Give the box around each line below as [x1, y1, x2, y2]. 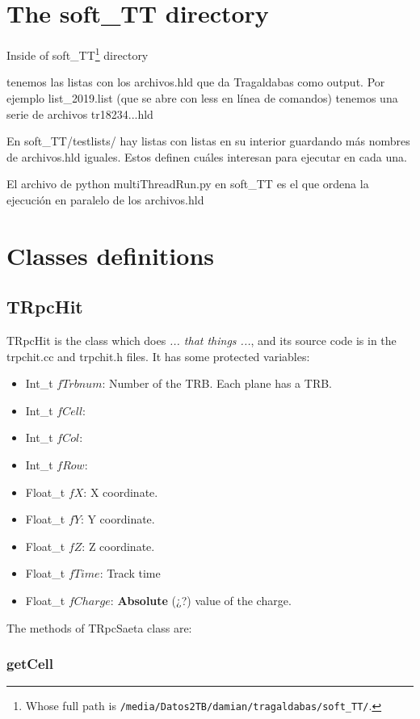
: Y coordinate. [80, 511, 155, 528]
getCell [6, 654, 53, 674]
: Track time [99, 565, 161, 582]
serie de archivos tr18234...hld [6, 105, 153, 122]
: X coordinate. [83, 483, 158, 500]
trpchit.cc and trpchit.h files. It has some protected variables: [6, 347, 310, 364]
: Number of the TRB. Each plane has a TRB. [102, 375, 332, 392]
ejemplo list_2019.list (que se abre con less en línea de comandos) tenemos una [6, 89, 398, 106]
